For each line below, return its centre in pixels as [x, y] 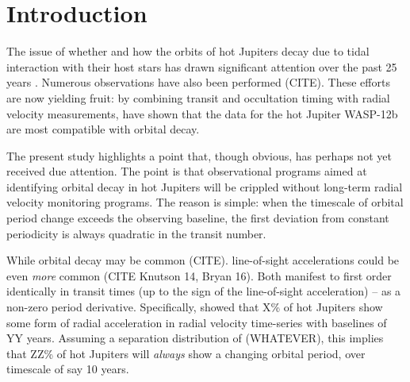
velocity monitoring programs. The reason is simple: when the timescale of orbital [205, 202]
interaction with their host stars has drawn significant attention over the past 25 [202, 66]
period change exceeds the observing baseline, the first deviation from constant [198, 218]
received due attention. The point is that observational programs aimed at [187, 171]
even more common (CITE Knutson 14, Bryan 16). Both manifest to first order [199, 275]
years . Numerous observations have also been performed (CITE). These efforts [198, 82]
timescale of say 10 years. [68, 369]
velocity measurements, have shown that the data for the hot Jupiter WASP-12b [202, 113]
